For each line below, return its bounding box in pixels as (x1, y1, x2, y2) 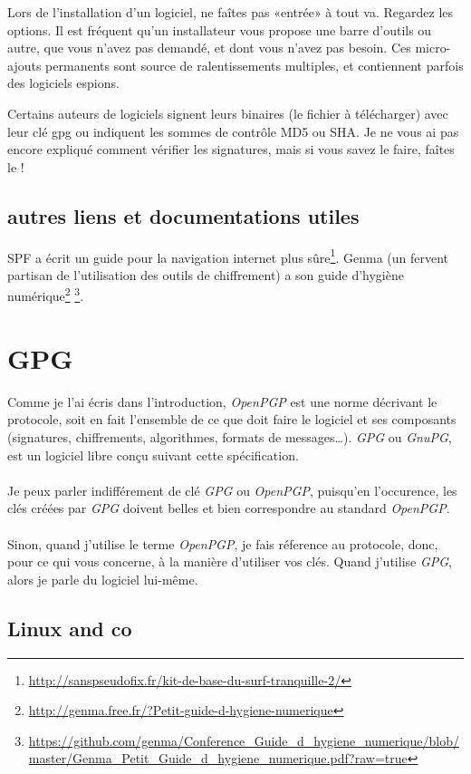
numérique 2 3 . (7, 284, 84, 305)
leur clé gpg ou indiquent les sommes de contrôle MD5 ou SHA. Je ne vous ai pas (7, 121, 459, 140)
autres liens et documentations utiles (7, 201, 360, 229)
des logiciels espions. (7, 73, 120, 92)
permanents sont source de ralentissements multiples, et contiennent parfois (45, 55, 464, 74)
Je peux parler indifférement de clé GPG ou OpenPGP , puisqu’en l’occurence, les (7, 480, 457, 499)
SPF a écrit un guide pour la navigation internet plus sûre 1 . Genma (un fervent (7, 245, 449, 266)
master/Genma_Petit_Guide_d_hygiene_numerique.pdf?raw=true (28, 749, 408, 768)
